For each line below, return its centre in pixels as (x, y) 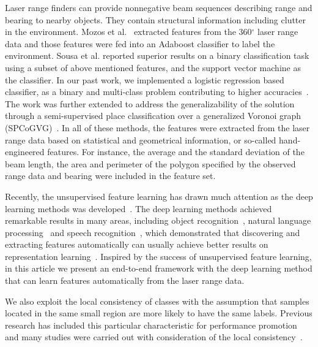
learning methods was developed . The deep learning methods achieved (139, 208)
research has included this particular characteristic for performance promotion (151, 325)
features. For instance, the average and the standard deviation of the (176, 152)
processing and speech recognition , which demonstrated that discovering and (153, 232)
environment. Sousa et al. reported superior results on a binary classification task (157, 55)
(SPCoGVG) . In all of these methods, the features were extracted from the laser (157, 127)
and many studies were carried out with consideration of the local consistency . (154, 337)
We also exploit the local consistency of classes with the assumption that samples (157, 301)
